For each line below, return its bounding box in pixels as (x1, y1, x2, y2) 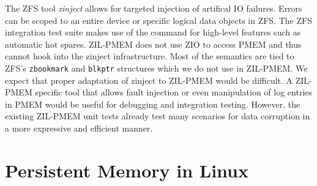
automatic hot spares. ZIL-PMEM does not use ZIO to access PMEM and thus (5, 37, 302, 50)
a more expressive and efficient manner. (5, 122, 153, 134)
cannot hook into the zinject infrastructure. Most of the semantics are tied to (5, 50, 294, 62)
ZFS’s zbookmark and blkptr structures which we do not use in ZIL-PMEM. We (5, 61, 308, 74)
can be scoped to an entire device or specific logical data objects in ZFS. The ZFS (5, 13, 312, 26)
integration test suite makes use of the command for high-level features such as (5, 26, 301, 39)
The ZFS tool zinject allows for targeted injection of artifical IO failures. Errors (5, 2, 302, 14)
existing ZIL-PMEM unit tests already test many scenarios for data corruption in (5, 110, 310, 122)
